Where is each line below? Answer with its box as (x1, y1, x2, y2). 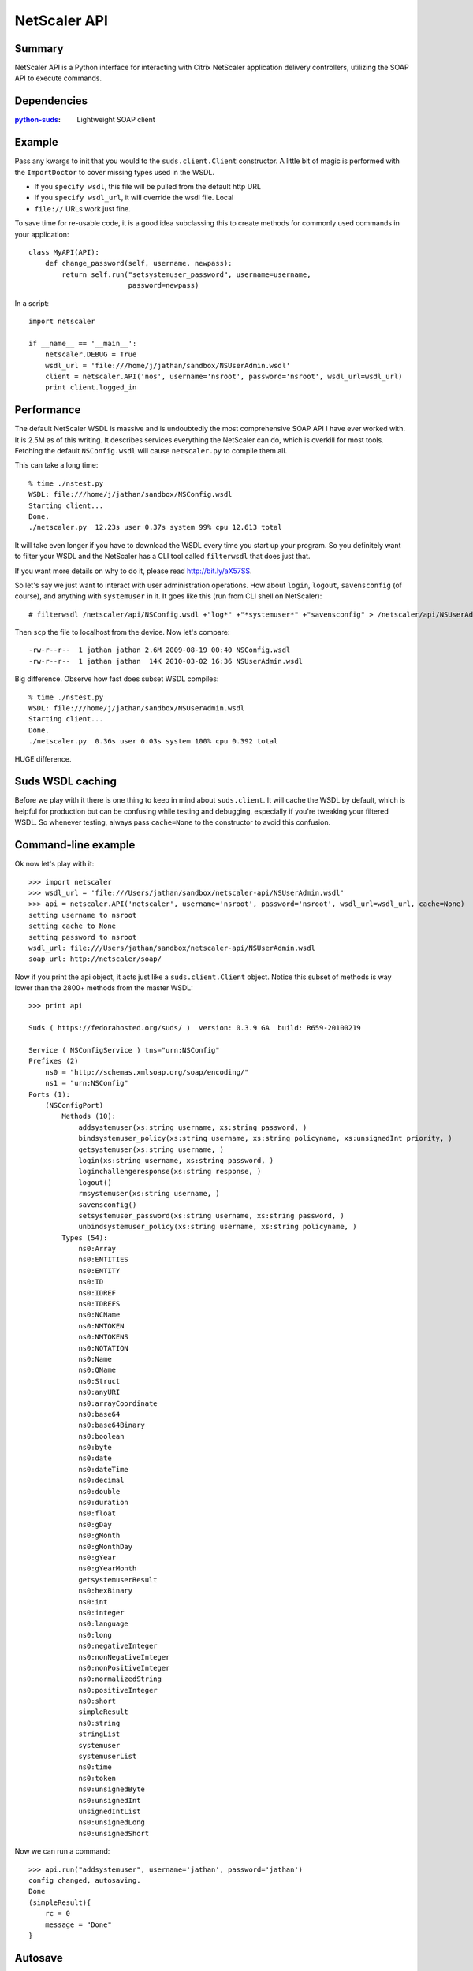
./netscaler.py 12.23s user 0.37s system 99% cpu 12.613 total (28, 523, 283, 532)
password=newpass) (128, 281, 199, 290)
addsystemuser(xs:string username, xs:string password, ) (78, 1123, 307, 1131)
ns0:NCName (78, 1310, 121, 1320)
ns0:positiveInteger (78, 1686, 158, 1694)
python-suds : (14, 115, 61, 125)
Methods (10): (61, 1112, 117, 1121)
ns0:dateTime (78, 1465, 129, 1474)
